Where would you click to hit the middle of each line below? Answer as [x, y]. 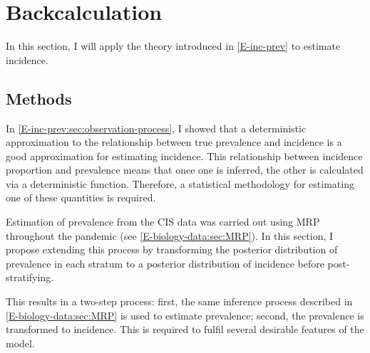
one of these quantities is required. [81, 197]
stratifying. [30, 277]
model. [20, 343]
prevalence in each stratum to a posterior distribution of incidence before [165, 263]
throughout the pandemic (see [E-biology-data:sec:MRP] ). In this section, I [170, 235]
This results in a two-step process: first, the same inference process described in [179, 301]
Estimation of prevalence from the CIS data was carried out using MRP [163, 222]
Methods [39, 98]
